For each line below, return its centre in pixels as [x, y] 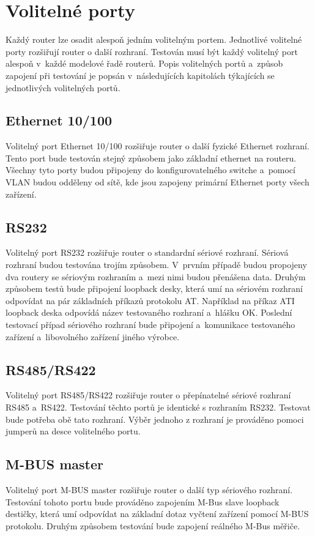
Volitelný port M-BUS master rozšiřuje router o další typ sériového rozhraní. [149, 489]
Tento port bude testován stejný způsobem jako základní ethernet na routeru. [151, 158]
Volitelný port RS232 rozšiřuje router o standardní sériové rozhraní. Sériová [147, 252]
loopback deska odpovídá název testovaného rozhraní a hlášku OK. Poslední [149, 312]
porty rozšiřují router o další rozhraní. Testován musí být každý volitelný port [152, 51]
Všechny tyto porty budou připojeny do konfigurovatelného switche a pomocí [150, 170]
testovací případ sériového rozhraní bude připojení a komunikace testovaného [150, 325]
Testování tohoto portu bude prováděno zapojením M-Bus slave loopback [143, 501]
